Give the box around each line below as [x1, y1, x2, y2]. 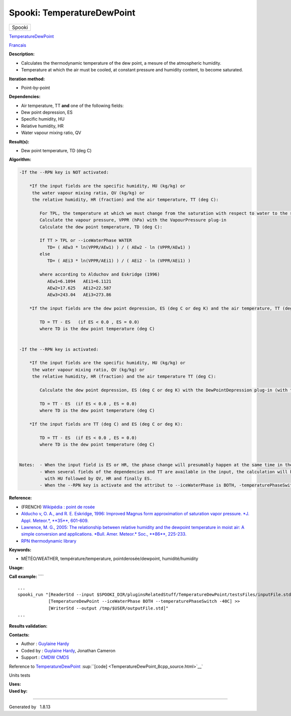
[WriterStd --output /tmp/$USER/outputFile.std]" [48, 605, 169, 611]
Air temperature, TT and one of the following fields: [21, 103, 124, 108]
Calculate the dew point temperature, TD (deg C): [39, 224, 162, 229]
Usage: [9, 564, 24, 571]
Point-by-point [21, 85, 50, 90]
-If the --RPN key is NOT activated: [19, 170, 109, 175]
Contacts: [9, 632, 30, 638]
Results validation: [9, 623, 48, 629]
